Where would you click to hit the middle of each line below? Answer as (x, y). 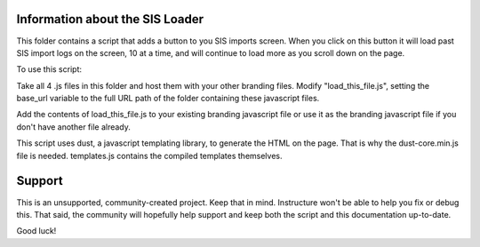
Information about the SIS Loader (110, 19)
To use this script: (49, 69)
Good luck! (36, 231)
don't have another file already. (73, 127)
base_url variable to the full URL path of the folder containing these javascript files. (168, 99)
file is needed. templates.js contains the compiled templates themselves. (149, 155)
